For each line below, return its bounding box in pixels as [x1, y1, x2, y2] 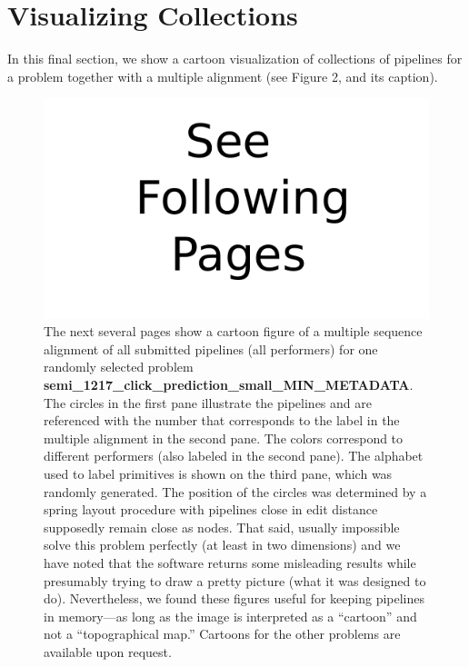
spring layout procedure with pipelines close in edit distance [44, 500, 378, 519]
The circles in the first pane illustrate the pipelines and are [44, 393, 372, 412]
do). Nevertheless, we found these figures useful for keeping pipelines [44, 589, 425, 608]
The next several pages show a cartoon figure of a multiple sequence [44, 322, 423, 341]
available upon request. [44, 642, 172, 661]
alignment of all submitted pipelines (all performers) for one [44, 339, 378, 358]
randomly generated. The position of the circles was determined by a [44, 482, 427, 501]
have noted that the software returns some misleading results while [44, 553, 416, 572]
